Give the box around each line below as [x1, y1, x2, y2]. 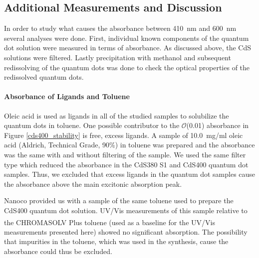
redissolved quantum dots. [4, 72, 84, 82]
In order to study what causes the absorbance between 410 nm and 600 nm [4, 23, 237, 33]
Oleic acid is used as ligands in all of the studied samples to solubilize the [4, 110, 229, 121]
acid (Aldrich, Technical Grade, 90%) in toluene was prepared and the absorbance [4, 139, 255, 150]
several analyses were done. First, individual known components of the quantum [4, 32, 249, 43]
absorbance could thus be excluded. [4, 246, 112, 256]
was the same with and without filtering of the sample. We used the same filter [4, 149, 246, 159]
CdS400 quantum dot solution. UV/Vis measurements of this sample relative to [4, 205, 248, 215]
